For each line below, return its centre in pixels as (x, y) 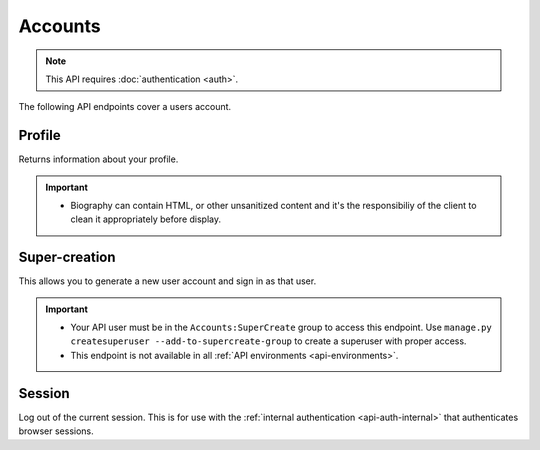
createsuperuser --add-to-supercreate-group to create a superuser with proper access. (268, 341)
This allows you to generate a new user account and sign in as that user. (167, 281)
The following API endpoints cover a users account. (125, 107)
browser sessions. (56, 431)
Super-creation (67, 257)
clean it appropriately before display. (146, 219)
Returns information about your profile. (98, 159)
